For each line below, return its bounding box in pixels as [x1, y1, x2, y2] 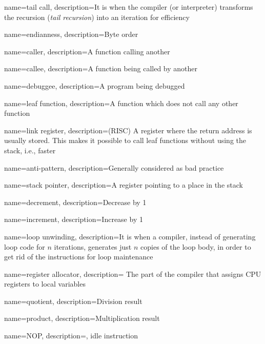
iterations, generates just [54, 241, 132, 252]
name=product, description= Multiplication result [4, 313, 160, 323]
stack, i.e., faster [4, 145, 56, 155]
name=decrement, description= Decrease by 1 [4, 196, 147, 207]
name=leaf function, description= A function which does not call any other [4, 97, 238, 108]
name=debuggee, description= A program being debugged [4, 80, 185, 91]
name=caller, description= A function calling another [4, 46, 170, 56]
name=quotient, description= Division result [4, 295, 142, 306]
